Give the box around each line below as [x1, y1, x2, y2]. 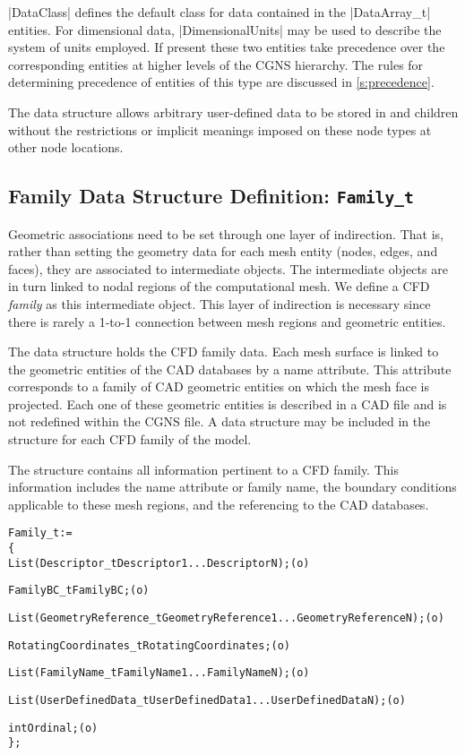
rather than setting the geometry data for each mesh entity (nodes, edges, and [8, 242, 438, 261]
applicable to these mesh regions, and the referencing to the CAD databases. [8, 494, 429, 513]
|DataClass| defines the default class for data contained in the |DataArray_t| [8, 3, 431, 21]
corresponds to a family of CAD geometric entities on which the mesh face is [8, 377, 430, 396]
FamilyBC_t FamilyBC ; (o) [8, 584, 150, 597]
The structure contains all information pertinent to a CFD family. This [8, 459, 399, 478]
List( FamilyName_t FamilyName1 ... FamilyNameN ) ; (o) [8, 666, 310, 680]
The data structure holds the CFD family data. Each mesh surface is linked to [8, 342, 439, 361]
